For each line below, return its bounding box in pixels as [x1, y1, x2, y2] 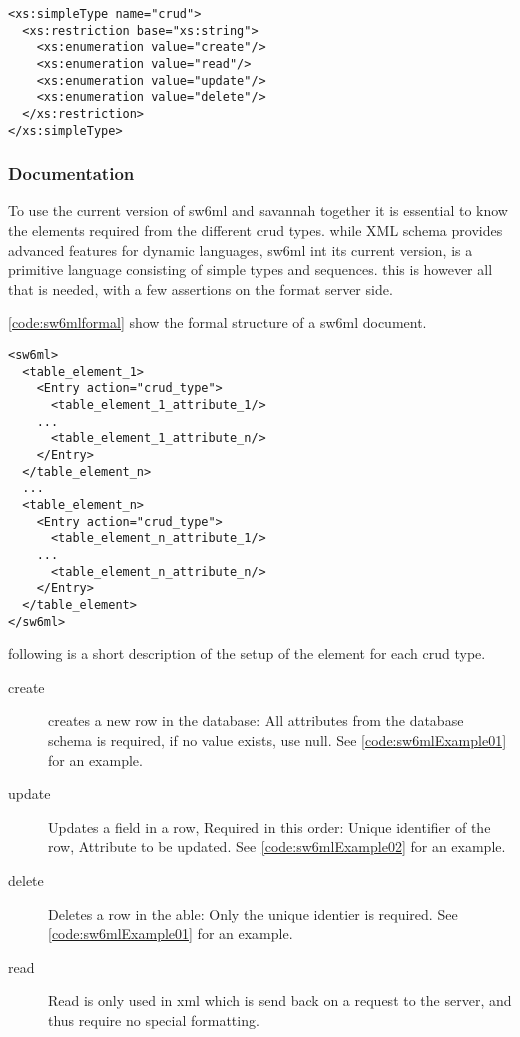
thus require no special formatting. [48, 1009, 260, 1030]
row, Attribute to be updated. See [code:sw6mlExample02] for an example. [48, 836, 506, 857]
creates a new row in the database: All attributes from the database [48, 710, 464, 731]
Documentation [8, 161, 135, 186]
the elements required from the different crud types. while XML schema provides [8, 220, 503, 241]
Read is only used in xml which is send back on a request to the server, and [48, 990, 512, 1011]
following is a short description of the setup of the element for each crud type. [8, 643, 486, 664]
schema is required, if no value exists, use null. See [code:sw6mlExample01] [48, 729, 507, 750]
